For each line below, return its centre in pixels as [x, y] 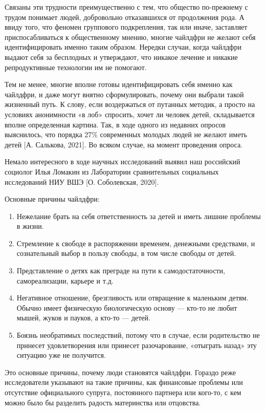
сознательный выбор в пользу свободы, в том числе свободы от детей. [126, 253]
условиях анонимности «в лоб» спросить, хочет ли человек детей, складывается [130, 114]
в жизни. [30, 226]
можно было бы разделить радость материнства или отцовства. [103, 402]
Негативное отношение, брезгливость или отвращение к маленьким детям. [132, 298]
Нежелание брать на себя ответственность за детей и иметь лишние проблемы [139, 216]
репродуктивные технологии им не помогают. [76, 67]
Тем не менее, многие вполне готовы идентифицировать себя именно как [119, 84]
